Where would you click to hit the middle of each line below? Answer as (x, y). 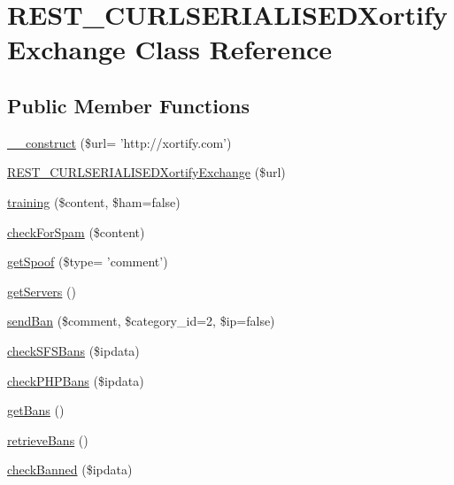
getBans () (36, 410)
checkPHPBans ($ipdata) (76, 380)
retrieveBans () (48, 439)
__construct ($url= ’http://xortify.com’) (119, 142)
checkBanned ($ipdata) (70, 470)
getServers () (42, 291)
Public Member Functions (128, 105)
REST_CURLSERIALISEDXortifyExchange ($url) (146, 172)
